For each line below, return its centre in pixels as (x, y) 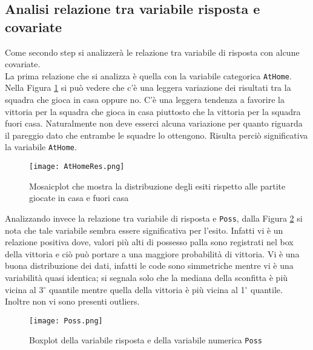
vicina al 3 (24, 289)
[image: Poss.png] (66, 321)
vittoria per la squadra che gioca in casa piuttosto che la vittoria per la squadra (153, 111)
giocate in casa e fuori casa (79, 198)
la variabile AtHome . (41, 147)
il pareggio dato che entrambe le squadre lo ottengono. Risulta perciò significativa (156, 135)
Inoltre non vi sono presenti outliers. (72, 301)
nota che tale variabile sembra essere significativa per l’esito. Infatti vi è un (144, 230)
